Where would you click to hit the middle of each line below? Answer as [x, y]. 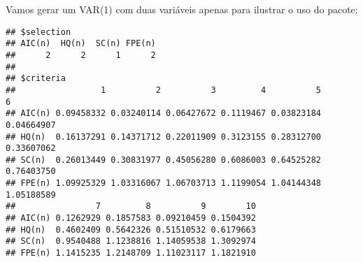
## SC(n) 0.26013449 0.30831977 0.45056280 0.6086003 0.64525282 [164, 160]
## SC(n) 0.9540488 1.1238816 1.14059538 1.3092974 [131, 241]
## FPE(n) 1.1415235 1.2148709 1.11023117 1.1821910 [131, 253]
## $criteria [36, 79]
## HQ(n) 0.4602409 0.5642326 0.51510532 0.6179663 [131, 230]
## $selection [38, 32]
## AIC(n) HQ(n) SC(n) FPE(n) [81, 44]
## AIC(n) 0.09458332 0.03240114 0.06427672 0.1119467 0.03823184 [164, 114]
